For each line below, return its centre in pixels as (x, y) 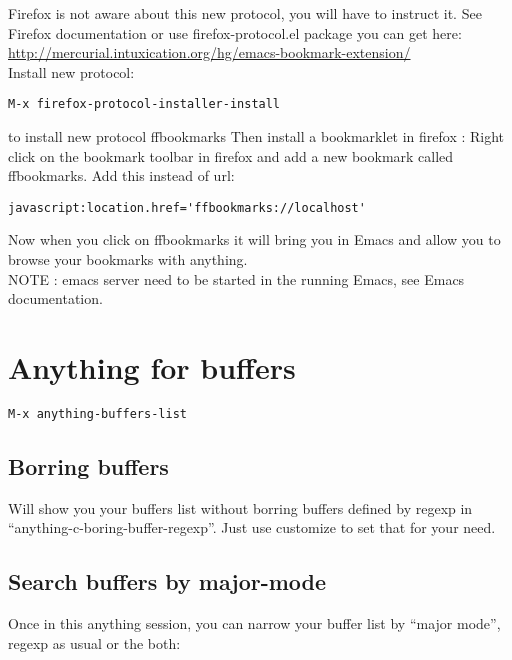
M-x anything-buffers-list (97, 413)
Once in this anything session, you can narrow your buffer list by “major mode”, (254, 623)
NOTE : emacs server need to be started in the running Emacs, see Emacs (236, 278)
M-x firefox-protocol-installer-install (144, 104)
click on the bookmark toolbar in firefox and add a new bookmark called (231, 155)
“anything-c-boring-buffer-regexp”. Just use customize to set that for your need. (252, 527)
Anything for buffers (152, 367)
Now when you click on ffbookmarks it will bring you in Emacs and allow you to (254, 239)
